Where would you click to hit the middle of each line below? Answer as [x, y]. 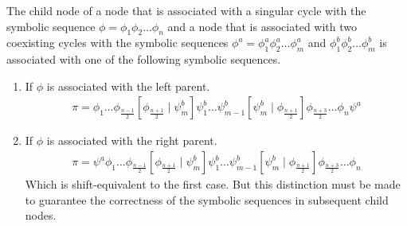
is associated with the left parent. [128, 86]
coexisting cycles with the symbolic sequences [117, 43]
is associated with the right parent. [132, 140]
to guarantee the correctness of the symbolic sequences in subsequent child [207, 199]
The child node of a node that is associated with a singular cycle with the [186, 10]
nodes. [41, 215]
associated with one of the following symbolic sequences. [144, 59]
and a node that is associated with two [262, 26]
